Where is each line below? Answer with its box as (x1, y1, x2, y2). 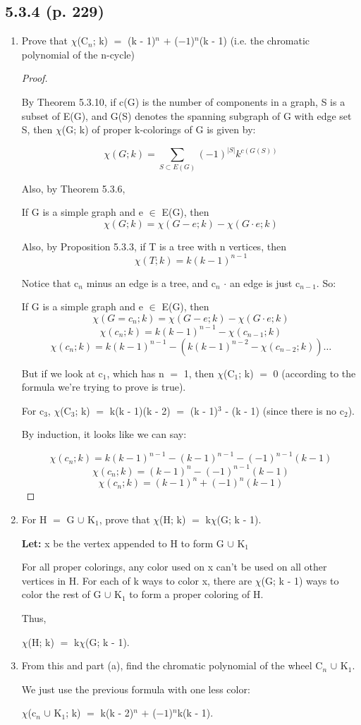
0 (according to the (273, 365, 356, 380)
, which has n (106, 365, 164, 380)
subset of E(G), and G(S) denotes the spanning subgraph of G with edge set (21, 108, 352, 123)
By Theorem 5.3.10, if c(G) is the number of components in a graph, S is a (21, 94, 345, 109)
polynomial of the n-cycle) (21, 47, 135, 61)
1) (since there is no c (250, 403, 344, 418)
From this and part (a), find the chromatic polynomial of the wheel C (21, 658, 323, 673)
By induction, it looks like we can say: (21, 427, 187, 441)
